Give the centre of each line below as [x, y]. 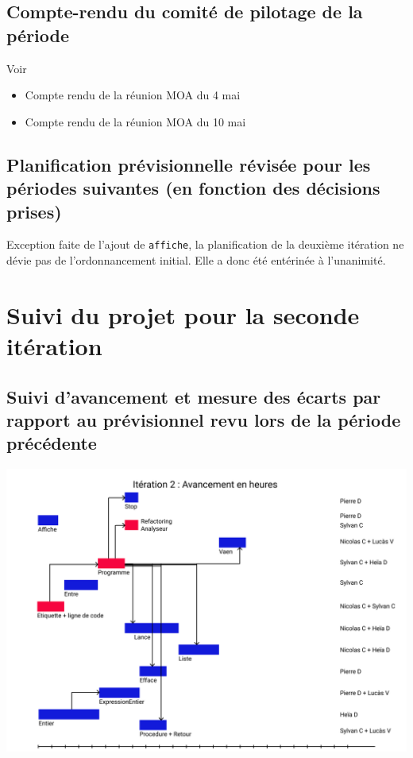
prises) [34, 211]
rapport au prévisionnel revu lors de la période [204, 419]
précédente [52, 443]
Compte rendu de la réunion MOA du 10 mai [135, 121]
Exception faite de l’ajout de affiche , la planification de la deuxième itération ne [205, 244]
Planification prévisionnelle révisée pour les [189, 164]
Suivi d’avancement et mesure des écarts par [194, 396]
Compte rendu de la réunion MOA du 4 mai [133, 95]
